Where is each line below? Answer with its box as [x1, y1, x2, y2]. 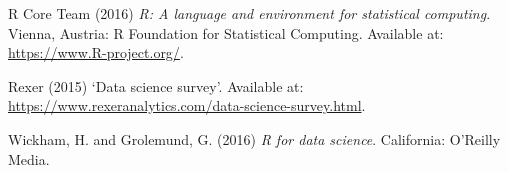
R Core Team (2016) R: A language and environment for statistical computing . [8, 3, 491, 23]
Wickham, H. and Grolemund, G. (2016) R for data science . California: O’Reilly [8, 128, 501, 149]
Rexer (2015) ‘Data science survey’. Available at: [8, 75, 304, 96]
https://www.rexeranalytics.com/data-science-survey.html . [8, 95, 366, 116]
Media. [8, 148, 50, 169]
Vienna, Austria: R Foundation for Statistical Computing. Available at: [8, 22, 444, 43]
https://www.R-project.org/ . [8, 42, 184, 63]
